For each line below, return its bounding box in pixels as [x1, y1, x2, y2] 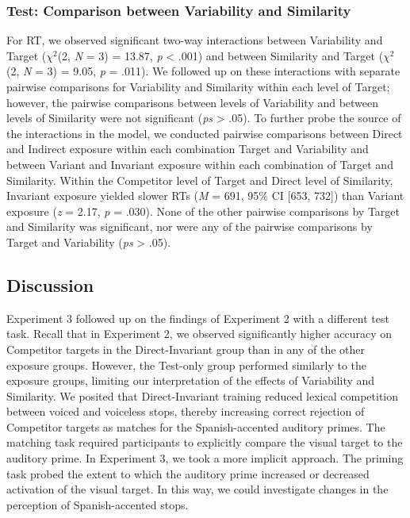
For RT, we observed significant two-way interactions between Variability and [6, 32, 383, 48]
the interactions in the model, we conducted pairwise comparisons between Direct [6, 125, 403, 141]
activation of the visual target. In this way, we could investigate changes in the [6, 481, 389, 497]
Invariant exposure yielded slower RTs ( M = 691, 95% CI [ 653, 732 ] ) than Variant [6, 187, 404, 204]
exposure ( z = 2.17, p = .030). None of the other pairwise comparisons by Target [6, 202, 400, 219]
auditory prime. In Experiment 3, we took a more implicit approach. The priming [6, 450, 404, 466]
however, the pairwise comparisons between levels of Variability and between [6, 94, 379, 110]
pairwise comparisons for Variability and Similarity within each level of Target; [6, 79, 390, 94]
